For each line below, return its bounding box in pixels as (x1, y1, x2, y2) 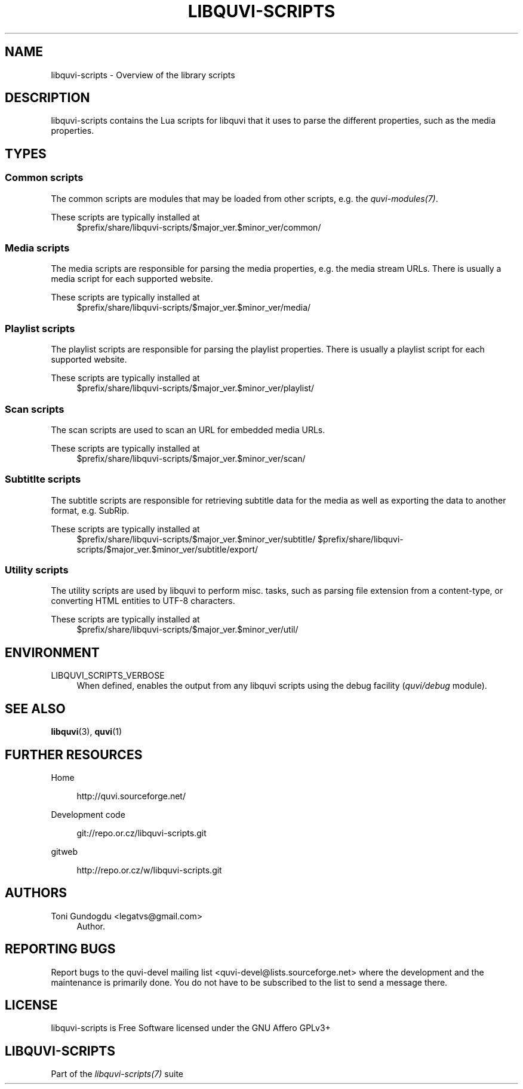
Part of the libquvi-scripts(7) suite (51, 1069, 183, 1079)
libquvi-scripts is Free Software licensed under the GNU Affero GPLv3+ (51, 1023, 331, 1033)
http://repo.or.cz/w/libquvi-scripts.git (76, 864, 222, 875)
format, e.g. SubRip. (51, 505, 130, 516)
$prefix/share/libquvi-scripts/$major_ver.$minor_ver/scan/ (76, 453, 306, 464)
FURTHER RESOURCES (5, 747, 143, 762)
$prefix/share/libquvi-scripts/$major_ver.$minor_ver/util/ (76, 624, 299, 635)
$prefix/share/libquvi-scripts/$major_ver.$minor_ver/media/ (76, 302, 311, 313)
